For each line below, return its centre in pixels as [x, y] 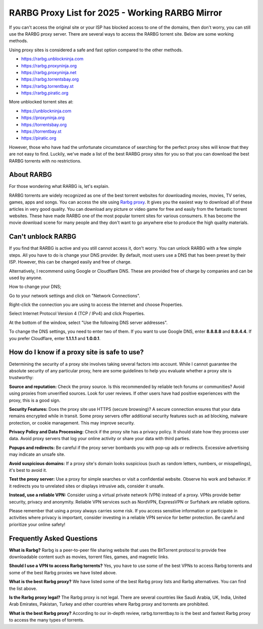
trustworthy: [21, 378]
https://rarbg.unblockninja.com [52, 59]
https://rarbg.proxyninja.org [49, 65]
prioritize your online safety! [37, 524]
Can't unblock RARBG [43, 237]
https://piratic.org [39, 138]
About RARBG [30, 175]
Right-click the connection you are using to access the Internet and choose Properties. [96, 304]
